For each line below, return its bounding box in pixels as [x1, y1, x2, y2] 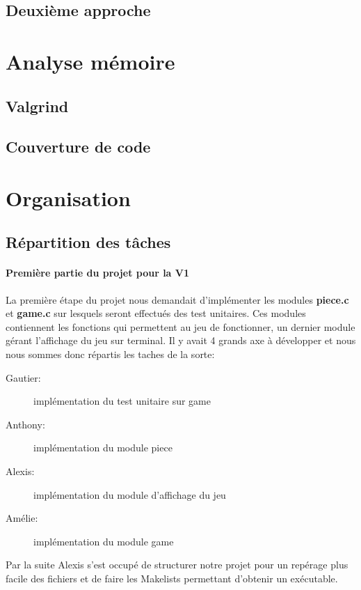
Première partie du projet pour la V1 [6, 265, 190, 280]
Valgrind [6, 95, 69, 116]
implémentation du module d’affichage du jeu [33, 487, 226, 502]
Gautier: [6, 370, 41, 385]
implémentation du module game [33, 534, 174, 548]
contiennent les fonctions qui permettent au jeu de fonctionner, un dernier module [6, 319, 355, 334]
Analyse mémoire [6, 47, 175, 75]
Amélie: [6, 511, 38, 525]
